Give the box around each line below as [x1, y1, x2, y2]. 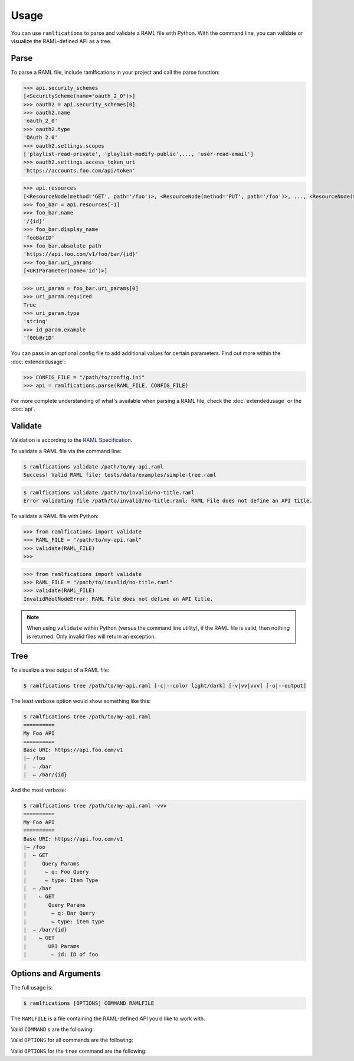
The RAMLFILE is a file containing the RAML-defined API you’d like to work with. [11, 1015, 206, 1022]
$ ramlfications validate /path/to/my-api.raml [23, 463, 163, 470]
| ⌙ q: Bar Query [23, 910, 96, 917]
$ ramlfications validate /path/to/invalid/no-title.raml [23, 489, 195, 496]
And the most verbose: [11, 786, 67, 794]
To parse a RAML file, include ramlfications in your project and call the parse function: [11, 69, 220, 76]
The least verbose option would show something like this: [11, 698, 151, 705]
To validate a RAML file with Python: [11, 512, 99, 519]
